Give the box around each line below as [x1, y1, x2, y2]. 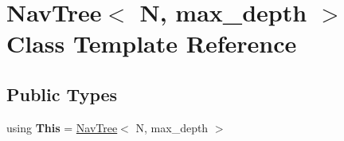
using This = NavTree [6, 119, 118, 135]
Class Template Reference [6, 27, 297, 60]
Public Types [6, 81, 118, 106]
